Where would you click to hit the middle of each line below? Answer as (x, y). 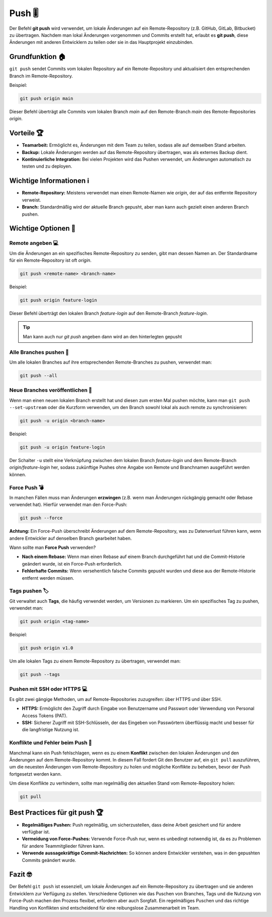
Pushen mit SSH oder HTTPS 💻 (48, 689)
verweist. (31, 200)
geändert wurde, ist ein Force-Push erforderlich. (72, 564)
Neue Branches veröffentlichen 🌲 (51, 390)
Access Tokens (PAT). (45, 716)
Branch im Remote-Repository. (41, 76)
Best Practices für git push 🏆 (56, 813)
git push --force (41, 518)
